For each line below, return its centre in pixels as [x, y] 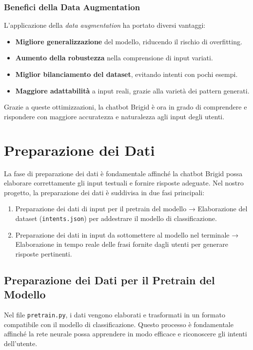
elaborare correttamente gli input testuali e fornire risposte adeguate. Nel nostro [124, 183]
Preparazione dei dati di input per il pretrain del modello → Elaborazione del [131, 209]
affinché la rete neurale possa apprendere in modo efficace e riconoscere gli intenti [126, 334]
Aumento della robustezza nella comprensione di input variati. [114, 58]
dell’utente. [21, 343]
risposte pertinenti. [44, 253]
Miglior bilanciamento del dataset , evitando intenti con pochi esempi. [126, 74]
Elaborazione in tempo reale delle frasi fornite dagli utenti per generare [122, 244]
